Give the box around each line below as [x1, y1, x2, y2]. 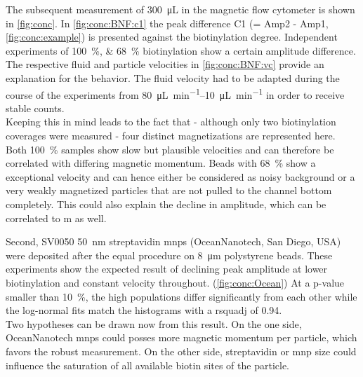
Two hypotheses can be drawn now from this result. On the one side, [6, 316, 302, 331]
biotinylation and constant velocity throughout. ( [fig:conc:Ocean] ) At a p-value [6, 275, 345, 289]
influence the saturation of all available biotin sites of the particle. [6, 357, 289, 372]
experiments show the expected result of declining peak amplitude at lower [6, 261, 328, 276]
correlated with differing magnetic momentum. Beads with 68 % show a [6, 156, 316, 170]
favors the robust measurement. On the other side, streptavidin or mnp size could [6, 343, 357, 358]
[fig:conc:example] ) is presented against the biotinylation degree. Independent [6, 29, 338, 44]
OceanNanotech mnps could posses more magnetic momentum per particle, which [6, 330, 357, 345]
